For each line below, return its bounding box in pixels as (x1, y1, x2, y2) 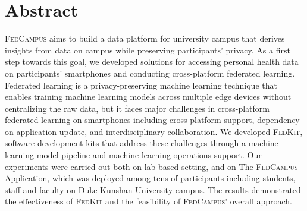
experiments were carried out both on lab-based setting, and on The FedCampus (5, 160, 298, 172)
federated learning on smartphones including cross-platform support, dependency (5, 114, 300, 126)
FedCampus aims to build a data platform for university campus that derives (5, 32, 285, 45)
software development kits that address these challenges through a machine (5, 137, 278, 149)
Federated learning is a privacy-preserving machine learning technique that (5, 78, 277, 91)
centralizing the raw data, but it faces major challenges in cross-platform (5, 102, 270, 114)
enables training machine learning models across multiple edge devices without (5, 90, 292, 103)
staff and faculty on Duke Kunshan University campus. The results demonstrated (5, 183, 301, 196)
